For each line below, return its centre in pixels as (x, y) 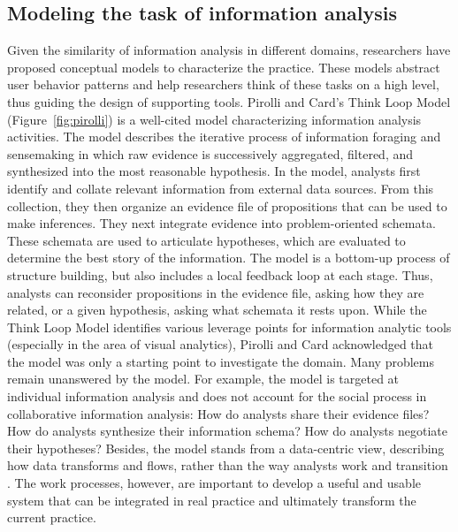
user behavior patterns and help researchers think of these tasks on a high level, (223, 84)
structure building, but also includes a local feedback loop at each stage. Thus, (220, 274)
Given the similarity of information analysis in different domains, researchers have (229, 50)
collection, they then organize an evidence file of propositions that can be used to (227, 205)
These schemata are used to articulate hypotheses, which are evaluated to (206, 240)
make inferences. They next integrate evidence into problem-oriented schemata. (221, 223)
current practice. (52, 517)
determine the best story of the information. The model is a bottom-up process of (229, 258)
